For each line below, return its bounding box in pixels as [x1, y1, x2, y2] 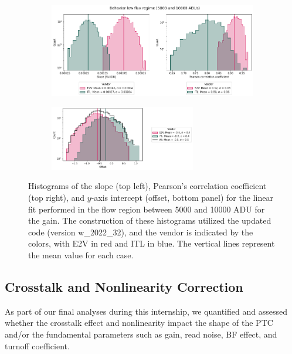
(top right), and [28, 191, 85, 204]
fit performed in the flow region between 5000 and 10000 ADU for [28, 203, 265, 215]
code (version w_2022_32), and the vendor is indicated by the [28, 225, 253, 238]
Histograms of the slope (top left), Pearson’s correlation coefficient [28, 180, 267, 192]
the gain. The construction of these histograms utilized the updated [28, 214, 271, 227]
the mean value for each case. [28, 249, 134, 261]
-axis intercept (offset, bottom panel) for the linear [91, 191, 273, 204]
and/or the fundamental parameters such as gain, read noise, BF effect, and [5, 328, 277, 340]
